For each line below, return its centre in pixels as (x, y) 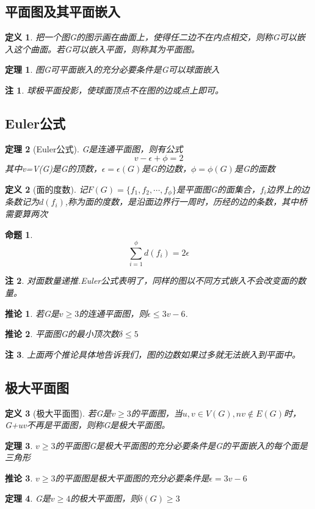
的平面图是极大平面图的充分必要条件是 (132, 477)
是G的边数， (167, 169)
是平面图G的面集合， (218, 189)
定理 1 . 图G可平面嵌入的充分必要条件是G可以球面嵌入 (112, 69)
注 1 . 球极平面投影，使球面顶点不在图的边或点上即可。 (114, 90)
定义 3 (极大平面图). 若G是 (58, 413)
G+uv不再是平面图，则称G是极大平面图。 (88, 425)
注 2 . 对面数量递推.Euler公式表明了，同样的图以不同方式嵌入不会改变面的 (151, 281)
